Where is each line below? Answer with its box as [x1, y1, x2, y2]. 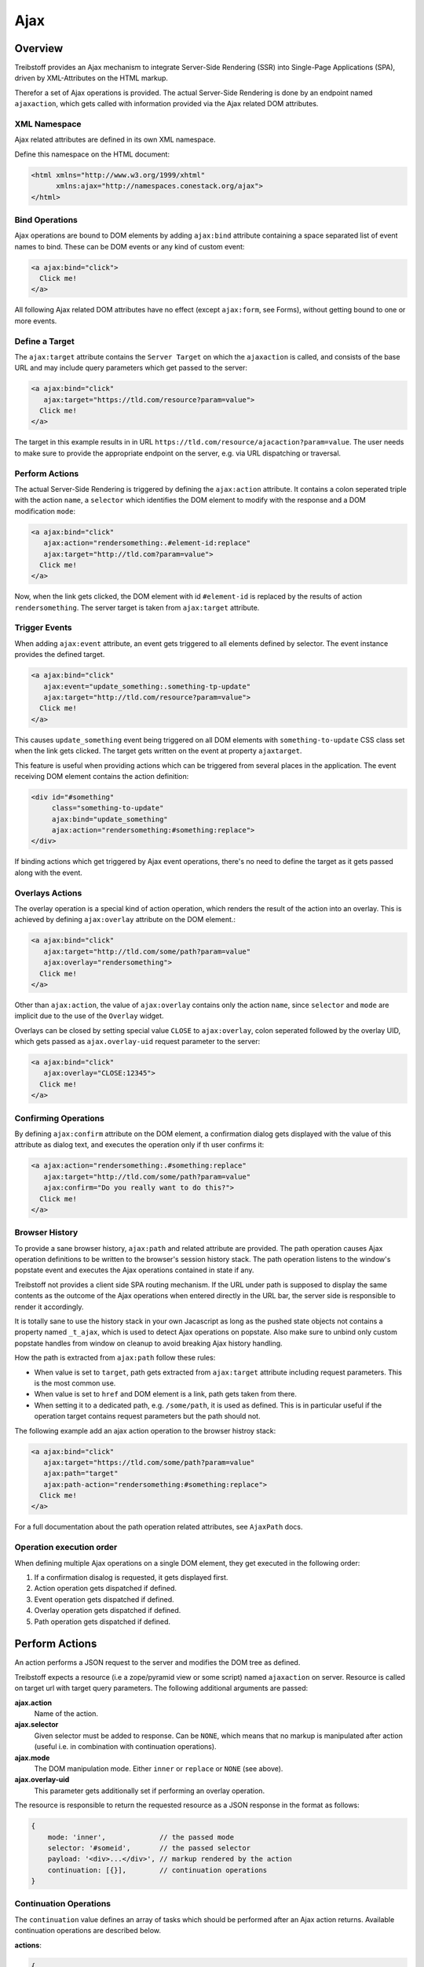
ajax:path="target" [43, 1469, 119, 1478]
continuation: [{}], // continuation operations [47, 1866, 268, 1874]
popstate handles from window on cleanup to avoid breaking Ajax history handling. [14, 1338, 283, 1348]
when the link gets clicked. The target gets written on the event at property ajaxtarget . [14, 746, 302, 755]
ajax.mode [14, 1753, 50, 1762]
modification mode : [14, 506, 76, 515]
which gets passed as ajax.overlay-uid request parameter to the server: [14, 1037, 261, 1046]
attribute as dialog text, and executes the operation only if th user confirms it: [14, 1140, 265, 1150]
